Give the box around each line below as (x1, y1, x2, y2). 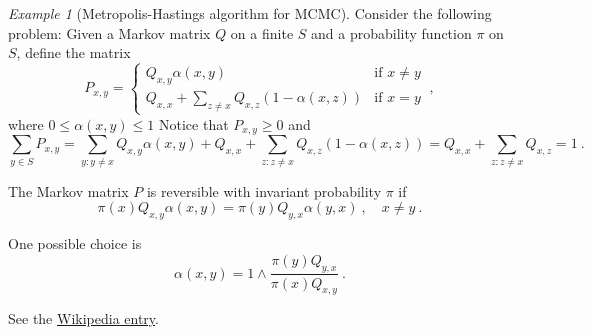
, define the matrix (16, 42, 131, 63)
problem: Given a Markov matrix (8, 22, 211, 43)
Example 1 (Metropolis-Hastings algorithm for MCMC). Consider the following (8, 3, 492, 23)
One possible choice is (8, 233, 142, 254)
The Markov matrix (8, 180, 129, 201)
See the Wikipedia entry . (8, 308, 159, 329)
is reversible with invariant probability (146, 180, 382, 201)
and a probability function (311, 22, 472, 43)
